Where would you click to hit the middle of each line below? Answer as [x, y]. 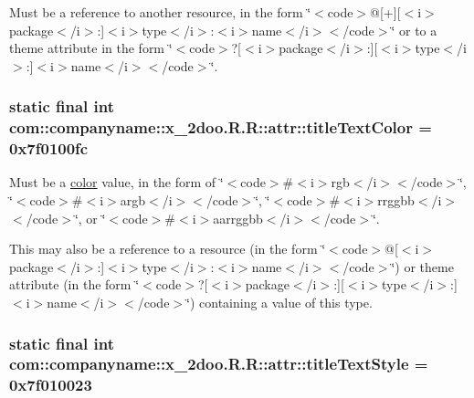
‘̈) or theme [422, 266]
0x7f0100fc [49, 148]
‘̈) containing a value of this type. [279, 302]
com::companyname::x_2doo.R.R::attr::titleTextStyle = [219, 364]
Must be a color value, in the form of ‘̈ [116, 182]
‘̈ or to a [414, 30]
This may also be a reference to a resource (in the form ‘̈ [168, 249]
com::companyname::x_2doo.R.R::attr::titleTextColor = [221, 127]
